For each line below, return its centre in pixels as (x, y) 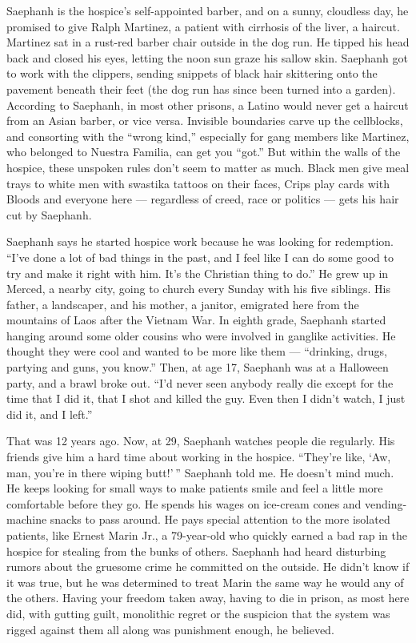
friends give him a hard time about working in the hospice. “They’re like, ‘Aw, (199, 457)
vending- (386, 503)
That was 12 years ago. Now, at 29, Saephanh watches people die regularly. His (201, 441)
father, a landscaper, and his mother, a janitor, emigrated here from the (183, 304)
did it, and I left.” (50, 414)
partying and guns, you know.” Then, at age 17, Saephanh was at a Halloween (198, 367)
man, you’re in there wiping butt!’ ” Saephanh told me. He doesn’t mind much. (200, 472)
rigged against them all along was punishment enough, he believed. (170, 629)
